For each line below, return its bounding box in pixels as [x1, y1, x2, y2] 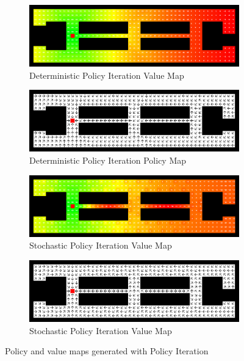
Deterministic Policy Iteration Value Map [29, 68, 184, 81]
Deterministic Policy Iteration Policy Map [29, 154, 187, 166]
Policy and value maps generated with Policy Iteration [5, 345, 209, 357]
